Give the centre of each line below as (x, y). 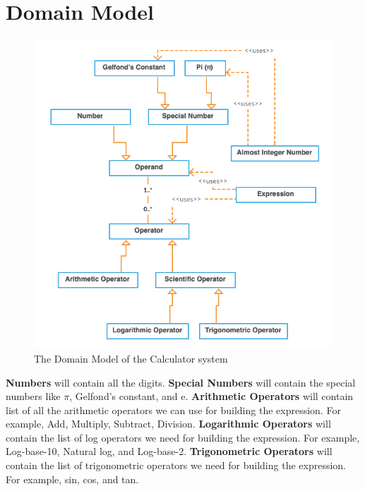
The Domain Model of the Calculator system (131, 358)
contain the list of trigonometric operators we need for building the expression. (176, 465)
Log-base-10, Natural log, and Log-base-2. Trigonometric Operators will (169, 451)
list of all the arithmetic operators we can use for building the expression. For (173, 410)
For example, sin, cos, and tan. (72, 479)
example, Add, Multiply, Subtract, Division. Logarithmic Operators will (168, 424)
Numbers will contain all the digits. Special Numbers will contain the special (181, 382)
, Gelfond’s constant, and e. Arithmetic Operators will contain (211, 396)
